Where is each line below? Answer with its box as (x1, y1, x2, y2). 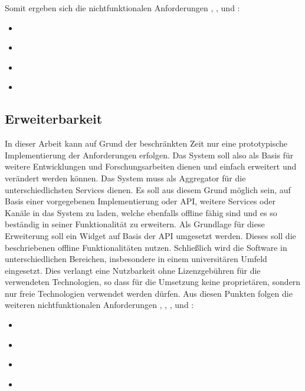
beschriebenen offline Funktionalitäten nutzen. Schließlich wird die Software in (5, 241, 287, 253)
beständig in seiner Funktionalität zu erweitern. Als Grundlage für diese (5, 218, 265, 230)
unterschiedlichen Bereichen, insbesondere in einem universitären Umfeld (5, 253, 267, 265)
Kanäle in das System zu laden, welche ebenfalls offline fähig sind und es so (5, 206, 277, 218)
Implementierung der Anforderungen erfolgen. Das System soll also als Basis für (5, 148, 294, 161)
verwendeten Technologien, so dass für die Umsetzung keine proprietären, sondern (5, 276, 301, 288)
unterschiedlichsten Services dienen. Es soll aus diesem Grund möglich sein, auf (5, 183, 291, 195)
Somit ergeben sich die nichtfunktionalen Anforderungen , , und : (5, 2, 240, 14)
